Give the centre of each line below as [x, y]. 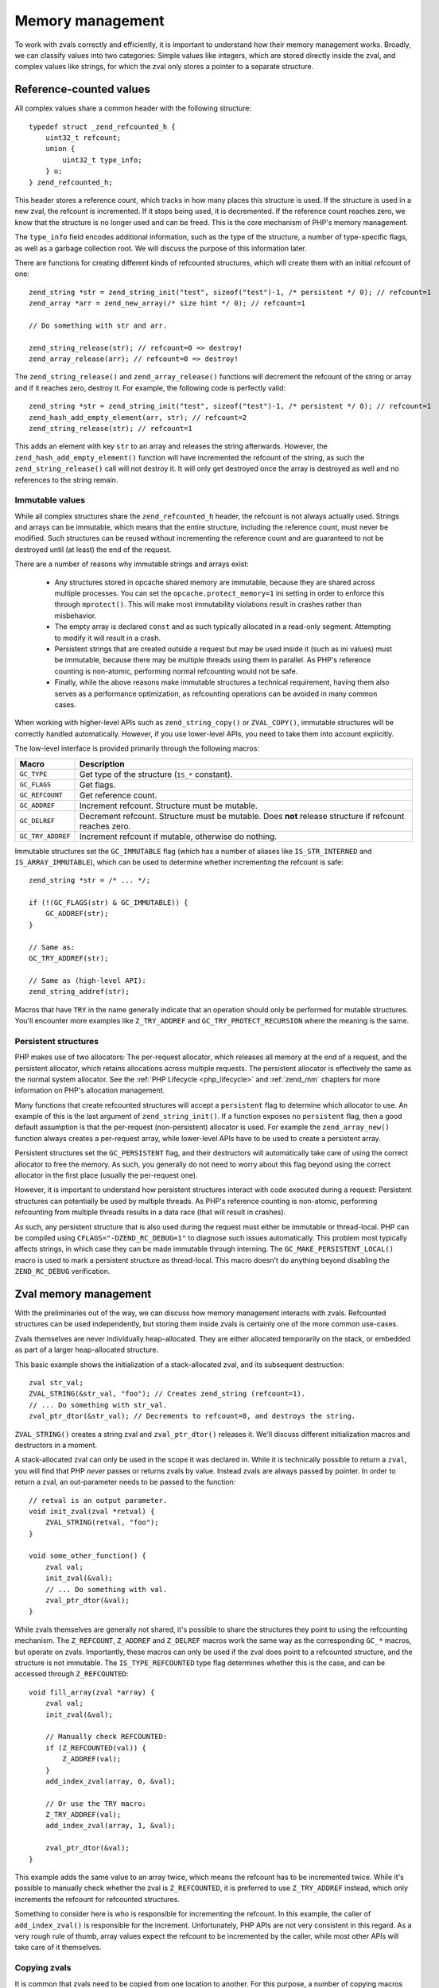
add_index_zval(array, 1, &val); [111, 1826]
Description [102, 763]
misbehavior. [76, 615]
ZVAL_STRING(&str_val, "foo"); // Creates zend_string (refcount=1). [167, 1394]
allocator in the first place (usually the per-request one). [106, 1175]
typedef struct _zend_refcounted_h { [103, 126]
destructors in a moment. [56, 1445]
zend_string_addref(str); [80, 992]
